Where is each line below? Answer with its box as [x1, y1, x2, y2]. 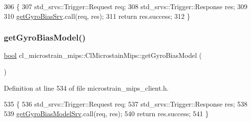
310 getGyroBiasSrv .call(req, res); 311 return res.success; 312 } [4, 11, 191, 21]
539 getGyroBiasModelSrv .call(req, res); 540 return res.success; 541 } [4, 108, 209, 118]
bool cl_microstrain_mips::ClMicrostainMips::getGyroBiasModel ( [4, 50, 202, 60]
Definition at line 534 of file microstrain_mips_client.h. [4, 82, 169, 93]
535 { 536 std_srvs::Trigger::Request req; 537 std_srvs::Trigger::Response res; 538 [4, 99, 248, 109]
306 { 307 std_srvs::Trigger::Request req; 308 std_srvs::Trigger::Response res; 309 [4, 1, 248, 11]
